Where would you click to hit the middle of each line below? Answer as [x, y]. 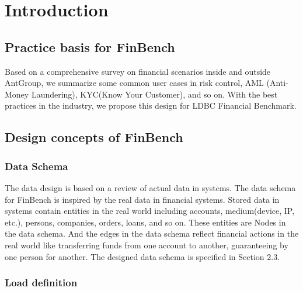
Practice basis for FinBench [90, 46]
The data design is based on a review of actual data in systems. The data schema [150, 187]
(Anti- [277, 83]
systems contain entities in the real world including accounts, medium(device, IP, [150, 211]
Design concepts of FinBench [94, 137]
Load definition [41, 283]
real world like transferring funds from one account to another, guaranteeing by [147, 245]
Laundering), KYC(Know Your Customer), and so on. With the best [154, 94]
